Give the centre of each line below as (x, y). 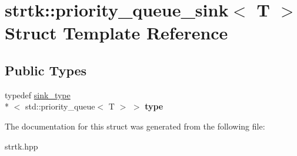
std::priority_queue (60, 106)
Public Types (46, 70)
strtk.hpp (21, 146)
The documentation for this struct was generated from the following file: (135, 126)
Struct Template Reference (116, 33)
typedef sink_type (38, 94)
